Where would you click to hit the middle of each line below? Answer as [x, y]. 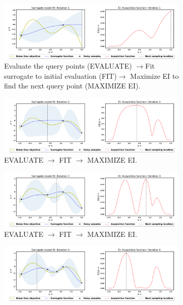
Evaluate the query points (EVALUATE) [68, 66]
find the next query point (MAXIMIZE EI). [72, 86]
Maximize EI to [155, 75]
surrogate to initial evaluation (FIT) [60, 75]
